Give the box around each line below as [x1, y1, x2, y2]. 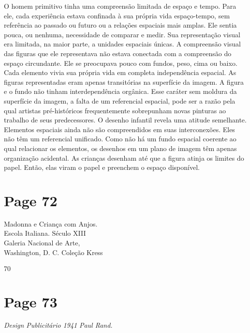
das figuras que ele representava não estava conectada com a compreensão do [4, 48, 232, 58]
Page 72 [4, 190, 58, 210]
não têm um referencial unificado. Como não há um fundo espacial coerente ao [4, 134, 236, 144]
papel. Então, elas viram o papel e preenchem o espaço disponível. [4, 162, 200, 172]
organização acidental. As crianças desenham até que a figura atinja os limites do [4, 152, 244, 163]
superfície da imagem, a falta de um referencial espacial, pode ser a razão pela [4, 95, 235, 106]
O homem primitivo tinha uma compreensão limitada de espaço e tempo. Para [4, 1, 236, 11]
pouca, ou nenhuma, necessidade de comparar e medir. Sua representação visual [4, 29, 240, 39]
